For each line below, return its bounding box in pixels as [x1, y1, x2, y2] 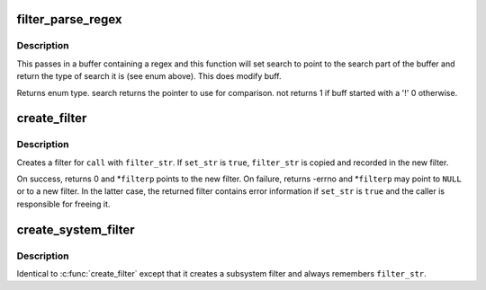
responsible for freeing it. [16, 198, 111, 209]
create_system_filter [16, 222, 135, 237]
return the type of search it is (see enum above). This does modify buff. [16, 71, 282, 82]
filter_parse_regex [16, 12, 122, 27]
